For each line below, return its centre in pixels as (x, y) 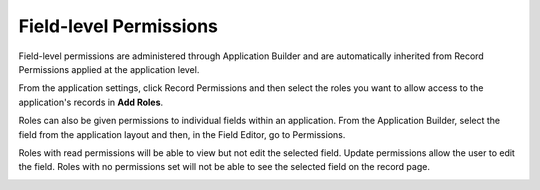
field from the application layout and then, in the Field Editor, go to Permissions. (182, 134)
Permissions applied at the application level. (109, 69)
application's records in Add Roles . (91, 102)
